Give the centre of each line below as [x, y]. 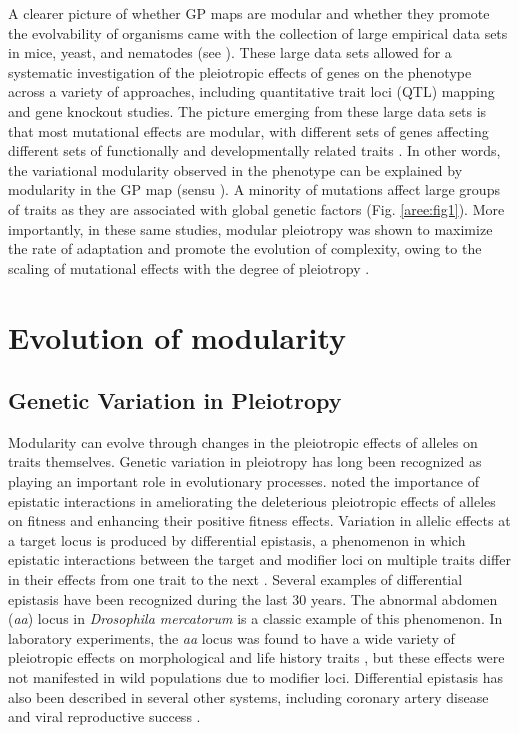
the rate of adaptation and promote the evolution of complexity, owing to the [245, 248]
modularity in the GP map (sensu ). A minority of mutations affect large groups [254, 189]
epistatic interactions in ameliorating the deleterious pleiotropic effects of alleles [252, 500]
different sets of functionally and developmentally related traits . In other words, [254, 150]
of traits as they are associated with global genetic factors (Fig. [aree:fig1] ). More [256, 208]
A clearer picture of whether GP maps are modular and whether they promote [249, 13]
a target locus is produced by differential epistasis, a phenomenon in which [237, 539]
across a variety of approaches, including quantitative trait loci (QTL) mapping [251, 91]
